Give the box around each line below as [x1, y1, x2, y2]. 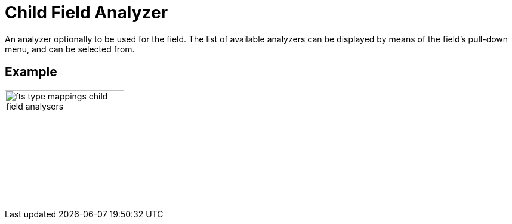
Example [5, 64, 57, 80]
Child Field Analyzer [5, 2, 168, 23]
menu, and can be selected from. [5, 43, 135, 54]
